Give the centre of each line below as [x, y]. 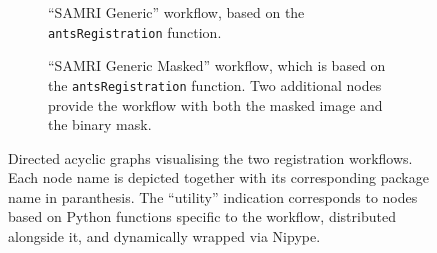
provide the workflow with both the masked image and [215, 104]
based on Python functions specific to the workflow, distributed [202, 216]
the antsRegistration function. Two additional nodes [215, 84]
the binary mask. [100, 124]
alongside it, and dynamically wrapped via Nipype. [164, 236]
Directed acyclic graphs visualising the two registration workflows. [210, 157]
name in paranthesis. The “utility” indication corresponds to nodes [213, 196]
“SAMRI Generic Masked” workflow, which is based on [217, 65]
